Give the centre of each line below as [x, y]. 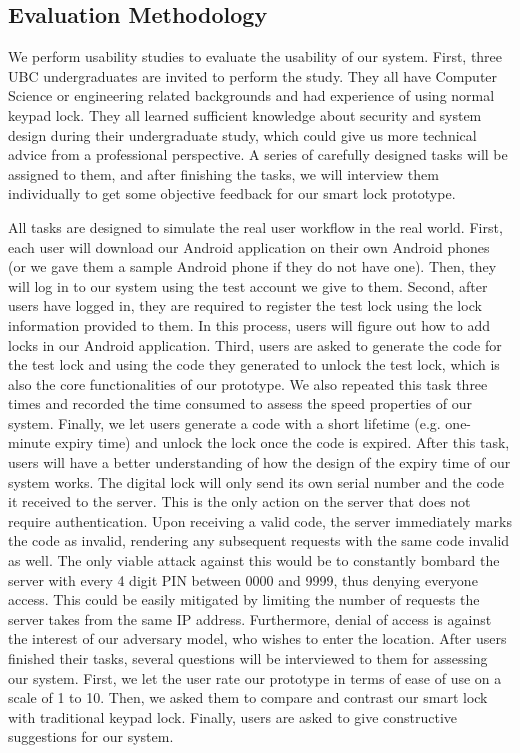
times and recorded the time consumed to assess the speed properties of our [240, 403]
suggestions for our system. [91, 736]
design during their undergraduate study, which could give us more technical [242, 134]
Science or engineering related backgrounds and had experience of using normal [251, 95]
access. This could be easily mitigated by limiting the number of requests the [244, 599]
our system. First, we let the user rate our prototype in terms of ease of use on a [255, 677]
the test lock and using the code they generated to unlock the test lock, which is [254, 364]
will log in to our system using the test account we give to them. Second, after [248, 285]
